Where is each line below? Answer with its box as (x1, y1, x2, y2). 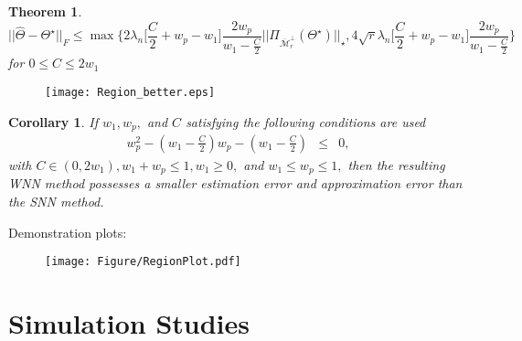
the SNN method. (8, 192, 104, 211)
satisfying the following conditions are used (186, 112, 426, 131)
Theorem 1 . (8, 2, 82, 20)
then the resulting (347, 155, 445, 174)
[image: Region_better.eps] (45, 85, 216, 99)
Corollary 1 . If (8, 112, 98, 131)
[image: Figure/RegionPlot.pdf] (45, 255, 241, 269)
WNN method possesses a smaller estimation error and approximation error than (8, 174, 463, 193)
